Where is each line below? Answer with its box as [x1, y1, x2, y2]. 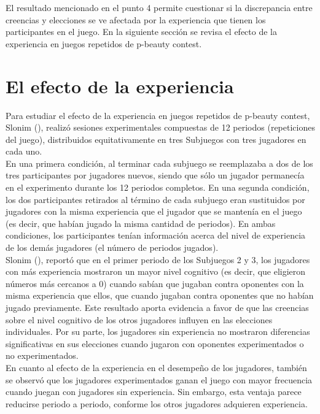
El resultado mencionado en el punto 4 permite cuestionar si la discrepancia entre [6, 1, 313, 13]
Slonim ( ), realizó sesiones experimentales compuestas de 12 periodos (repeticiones [6, 121, 315, 134]
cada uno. [6, 145, 42, 158]
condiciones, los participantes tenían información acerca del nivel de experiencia [6, 229, 306, 242]
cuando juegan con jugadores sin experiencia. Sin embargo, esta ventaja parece [6, 385, 302, 398]
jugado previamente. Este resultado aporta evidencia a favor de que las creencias [6, 301, 309, 313]
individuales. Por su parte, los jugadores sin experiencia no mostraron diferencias [6, 325, 310, 338]
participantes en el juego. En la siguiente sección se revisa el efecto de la [6, 25, 277, 38]
